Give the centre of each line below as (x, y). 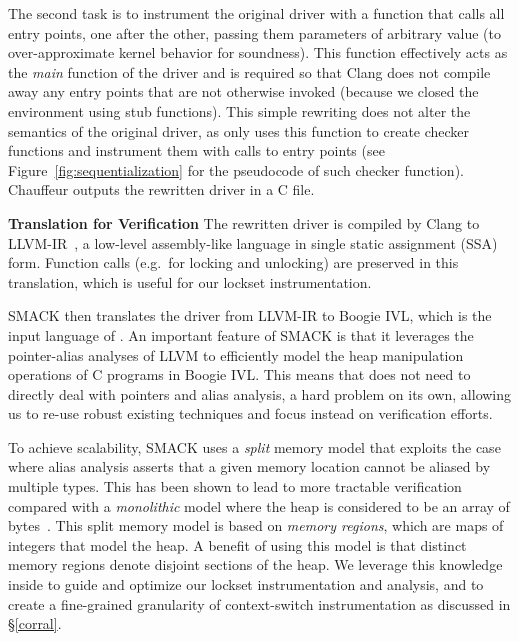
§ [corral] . (35, 623)
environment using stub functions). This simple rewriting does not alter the (239, 110)
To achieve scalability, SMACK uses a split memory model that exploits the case (254, 446)
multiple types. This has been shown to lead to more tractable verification (235, 486)
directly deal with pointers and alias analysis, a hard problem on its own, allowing (260, 393)
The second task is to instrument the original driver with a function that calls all (256, 13)
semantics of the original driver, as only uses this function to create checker (239, 130)
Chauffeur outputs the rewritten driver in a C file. (161, 189)
